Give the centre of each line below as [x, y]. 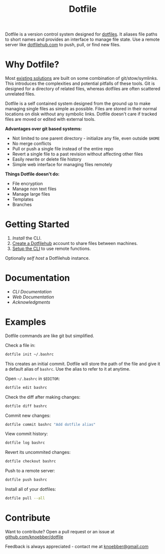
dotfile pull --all [25, 498]
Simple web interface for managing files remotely [62, 165]
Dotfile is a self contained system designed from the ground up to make [78, 104]
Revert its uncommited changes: [38, 452]
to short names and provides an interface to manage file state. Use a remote [82, 39]
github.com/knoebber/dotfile [34, 537]
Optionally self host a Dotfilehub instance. [48, 258]
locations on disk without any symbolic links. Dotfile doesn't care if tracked [81, 114]
